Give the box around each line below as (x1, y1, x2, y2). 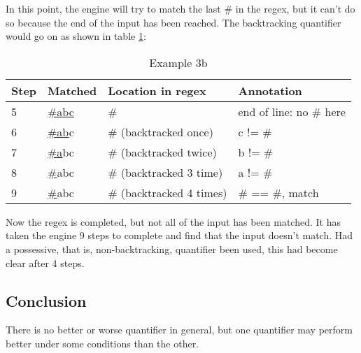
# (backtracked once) (108, 123, 213, 140)
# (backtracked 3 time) (108, 164, 223, 180)
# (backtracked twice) (108, 143, 217, 160)
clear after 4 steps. (6, 255, 85, 270)
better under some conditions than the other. (6, 336, 199, 350)
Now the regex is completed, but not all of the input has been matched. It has (6, 214, 341, 229)
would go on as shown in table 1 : (6, 29, 146, 43)
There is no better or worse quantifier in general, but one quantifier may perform (6, 322, 353, 337)
